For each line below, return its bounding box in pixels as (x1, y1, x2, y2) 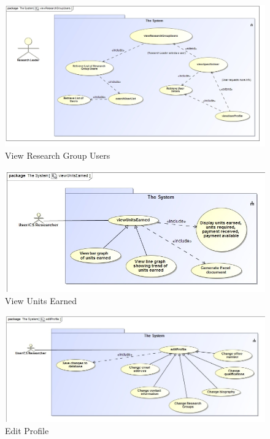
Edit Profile (5, 424, 49, 437)
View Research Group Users (5, 149, 110, 162)
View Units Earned (5, 294, 77, 307)
